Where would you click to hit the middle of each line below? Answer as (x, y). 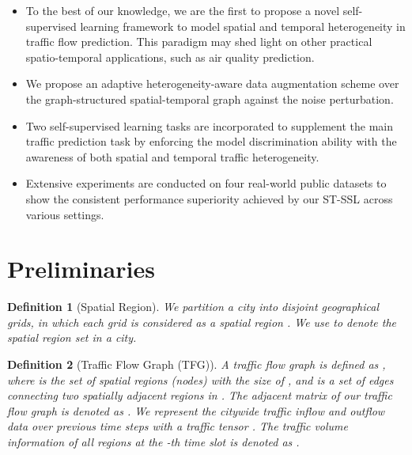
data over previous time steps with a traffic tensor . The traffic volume (178, 426)
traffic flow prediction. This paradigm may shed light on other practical (199, 42)
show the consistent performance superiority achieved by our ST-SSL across (209, 198)
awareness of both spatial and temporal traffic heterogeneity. (172, 156)
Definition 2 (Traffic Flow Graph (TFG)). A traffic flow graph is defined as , (197, 364)
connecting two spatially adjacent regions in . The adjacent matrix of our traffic (200, 395)
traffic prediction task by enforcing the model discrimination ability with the (211, 141)
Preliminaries (81, 269)
